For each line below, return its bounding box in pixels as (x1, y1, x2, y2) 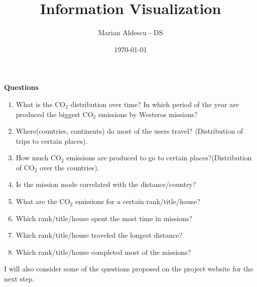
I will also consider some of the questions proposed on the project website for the (4, 263, 253, 274)
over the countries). (40, 162, 99, 172)
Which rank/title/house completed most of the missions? (16, 246, 191, 257)
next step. (4, 273, 35, 284)
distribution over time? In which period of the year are (70, 99, 239, 109)
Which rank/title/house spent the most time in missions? (16, 213, 193, 223)
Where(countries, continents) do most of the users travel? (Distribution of (16, 126, 243, 136)
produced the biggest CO (16, 109, 93, 119)
